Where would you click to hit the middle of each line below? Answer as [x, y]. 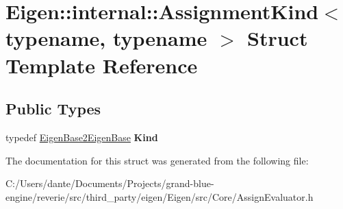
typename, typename [106, 38]
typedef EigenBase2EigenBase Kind [82, 137]
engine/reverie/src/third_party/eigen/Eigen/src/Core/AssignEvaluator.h [160, 196]
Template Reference [102, 65]
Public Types [53, 109]
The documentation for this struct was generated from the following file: [157, 160]
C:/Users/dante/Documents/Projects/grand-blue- [110, 183]
